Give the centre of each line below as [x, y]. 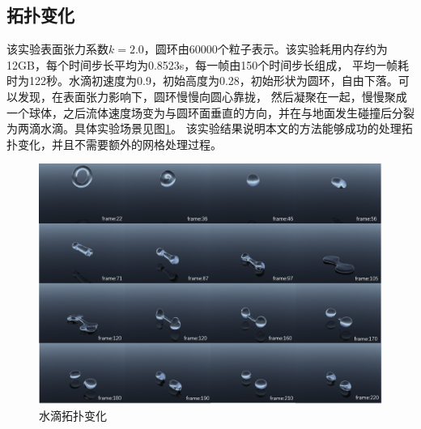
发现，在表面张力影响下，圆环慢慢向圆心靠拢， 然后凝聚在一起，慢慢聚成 [212, 96]
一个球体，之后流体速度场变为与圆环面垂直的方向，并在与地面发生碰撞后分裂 [210, 112]
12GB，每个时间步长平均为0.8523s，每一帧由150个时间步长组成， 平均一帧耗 [208, 64]
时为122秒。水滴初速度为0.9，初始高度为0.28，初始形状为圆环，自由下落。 [202, 81]
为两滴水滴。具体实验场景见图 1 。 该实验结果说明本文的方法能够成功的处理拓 [210, 128]
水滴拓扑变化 [73, 416]
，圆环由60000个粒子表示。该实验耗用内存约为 [266, 49]
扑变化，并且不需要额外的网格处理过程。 [114, 144]
